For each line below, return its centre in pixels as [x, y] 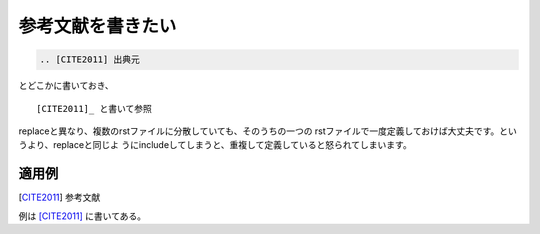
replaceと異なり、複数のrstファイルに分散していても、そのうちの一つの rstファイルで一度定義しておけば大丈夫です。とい [267, 131]
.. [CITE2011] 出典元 [89, 59]
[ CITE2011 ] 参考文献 [59, 197]
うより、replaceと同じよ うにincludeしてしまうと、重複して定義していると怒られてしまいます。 [215, 145]
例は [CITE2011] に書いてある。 [82, 216]
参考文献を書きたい [97, 26]
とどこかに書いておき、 [66, 86]
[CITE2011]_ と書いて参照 [94, 108]
